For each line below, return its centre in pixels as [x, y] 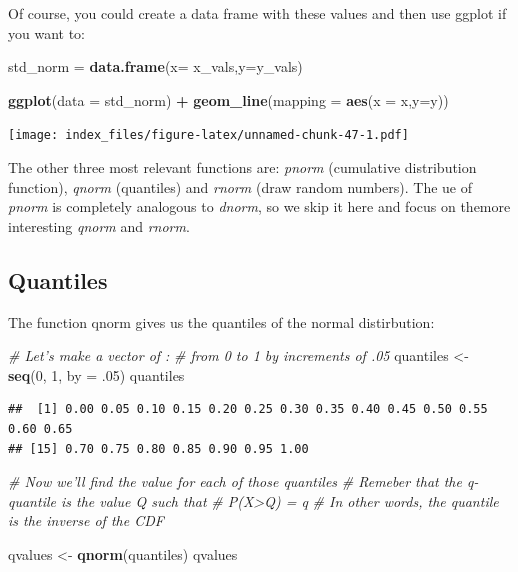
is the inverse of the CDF [86, 520]
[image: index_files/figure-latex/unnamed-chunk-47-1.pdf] [208, 135]
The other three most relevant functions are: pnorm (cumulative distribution [242, 167]
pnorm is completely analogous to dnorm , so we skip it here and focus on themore [259, 206]
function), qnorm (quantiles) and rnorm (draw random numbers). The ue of [240, 186]
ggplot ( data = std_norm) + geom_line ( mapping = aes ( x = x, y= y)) [228, 99]
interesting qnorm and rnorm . [99, 225]
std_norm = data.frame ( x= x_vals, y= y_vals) [155, 66]
